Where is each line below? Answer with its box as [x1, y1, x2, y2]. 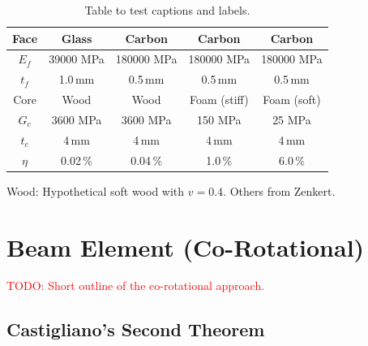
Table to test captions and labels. [84, 2, 250, 18]
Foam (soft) [263, 91, 321, 108]
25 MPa [272, 110, 311, 128]
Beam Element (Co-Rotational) [6, 230, 365, 263]
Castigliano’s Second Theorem [6, 317, 265, 342]
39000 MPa [49, 50, 105, 67]
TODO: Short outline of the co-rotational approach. [6, 277, 265, 294]
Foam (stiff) [189, 91, 249, 108]
